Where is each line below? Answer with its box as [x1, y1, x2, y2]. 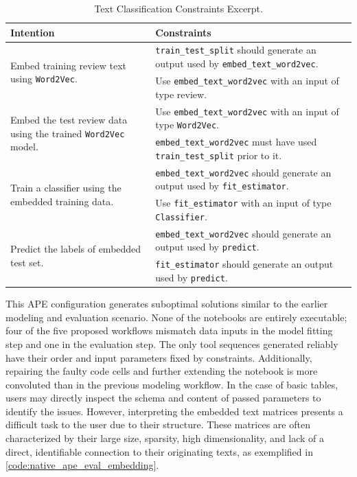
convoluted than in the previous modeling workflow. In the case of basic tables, [5, 377, 338, 391]
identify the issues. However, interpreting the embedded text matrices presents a [5, 404, 343, 418]
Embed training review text [10, 58, 127, 72]
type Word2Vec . [155, 117, 220, 132]
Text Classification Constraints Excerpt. [94, 1, 263, 15]
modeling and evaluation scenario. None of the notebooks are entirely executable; [5, 310, 347, 324]
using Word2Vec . [10, 71, 78, 86]
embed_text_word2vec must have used [155, 135, 317, 149]
